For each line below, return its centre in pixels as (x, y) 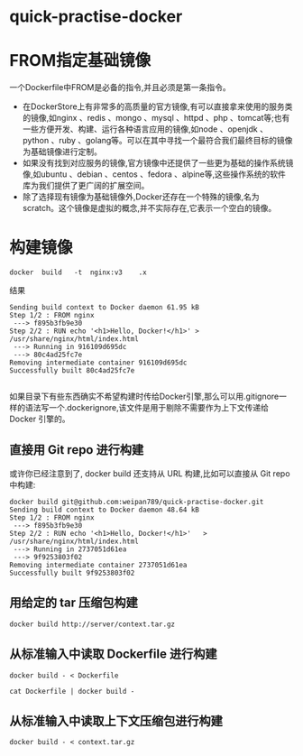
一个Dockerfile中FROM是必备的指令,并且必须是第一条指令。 (120, 88)
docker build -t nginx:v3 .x (78, 272)
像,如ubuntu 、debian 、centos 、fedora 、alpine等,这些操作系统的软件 (154, 174)
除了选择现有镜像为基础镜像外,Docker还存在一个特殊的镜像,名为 (141, 197)
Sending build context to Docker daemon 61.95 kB (105, 308)
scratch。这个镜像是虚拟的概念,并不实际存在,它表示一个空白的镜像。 (149, 208)
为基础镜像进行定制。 (62, 152)
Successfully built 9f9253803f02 (72, 573)
